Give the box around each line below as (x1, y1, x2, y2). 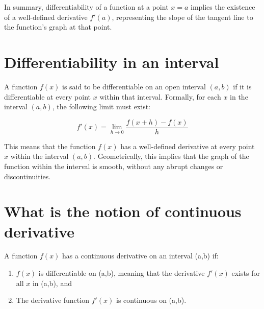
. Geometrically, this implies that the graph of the (93, 151, 249, 161)
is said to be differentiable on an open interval (62, 81, 206, 91)
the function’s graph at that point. (4, 21, 112, 32)
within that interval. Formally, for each (99, 91, 221, 102)
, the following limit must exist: (52, 101, 150, 112)
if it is (233, 81, 252, 91)
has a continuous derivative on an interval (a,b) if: (62, 250, 219, 261)
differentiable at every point (4, 91, 91, 102)
